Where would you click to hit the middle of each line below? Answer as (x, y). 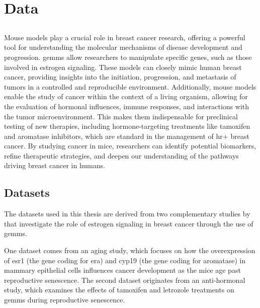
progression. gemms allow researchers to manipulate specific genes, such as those (128, 57)
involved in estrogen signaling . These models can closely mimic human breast (123, 67)
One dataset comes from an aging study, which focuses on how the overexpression (130, 250)
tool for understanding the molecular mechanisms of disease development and (123, 47)
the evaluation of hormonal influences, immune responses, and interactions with (127, 106)
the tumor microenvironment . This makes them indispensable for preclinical (121, 116)
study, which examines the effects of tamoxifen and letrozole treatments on (119, 290)
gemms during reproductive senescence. (65, 300)
